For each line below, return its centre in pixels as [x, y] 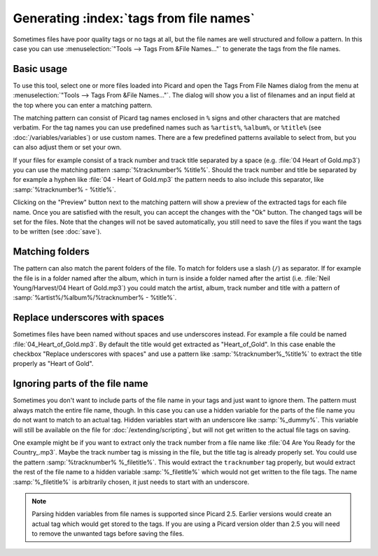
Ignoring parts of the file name [80, 384]
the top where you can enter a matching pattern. [83, 105]
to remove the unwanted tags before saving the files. [108, 534]
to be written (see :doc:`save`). [57, 231]
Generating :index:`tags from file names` [134, 18]
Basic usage [40, 69]
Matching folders [51, 252]
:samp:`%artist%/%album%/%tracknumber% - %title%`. [95, 298]
